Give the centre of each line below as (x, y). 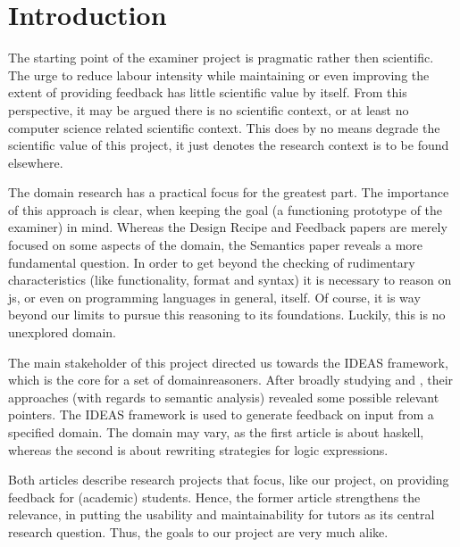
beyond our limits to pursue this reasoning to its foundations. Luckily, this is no (227, 315)
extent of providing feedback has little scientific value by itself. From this (208, 92)
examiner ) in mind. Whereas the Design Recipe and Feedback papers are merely (228, 227)
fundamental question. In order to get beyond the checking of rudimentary (212, 262)
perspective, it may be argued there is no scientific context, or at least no (209, 109)
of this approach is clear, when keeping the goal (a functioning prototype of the (226, 209)
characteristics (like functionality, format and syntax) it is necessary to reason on (230, 280)
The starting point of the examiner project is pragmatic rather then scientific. (221, 58)
